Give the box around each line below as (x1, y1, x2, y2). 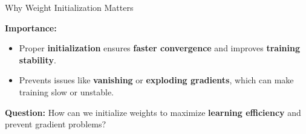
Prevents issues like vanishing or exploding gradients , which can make (19, 74, 294, 86)
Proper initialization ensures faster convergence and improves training (19, 42, 301, 54)
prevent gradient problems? (5, 118, 106, 130)
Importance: (5, 21, 57, 34)
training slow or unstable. (19, 85, 114, 98)
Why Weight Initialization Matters (5, 1, 134, 13)
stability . (19, 53, 56, 66)
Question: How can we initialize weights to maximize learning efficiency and (5, 106, 301, 118)
